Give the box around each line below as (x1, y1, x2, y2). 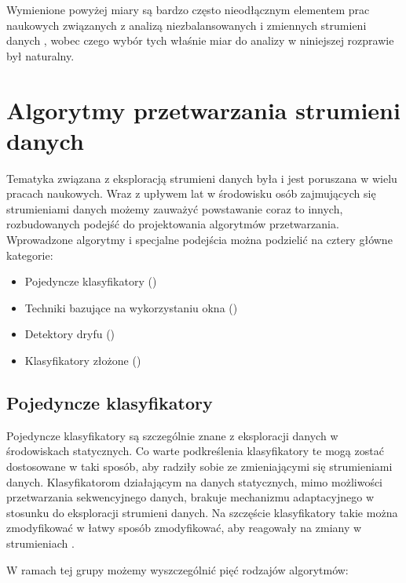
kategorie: (6, 246, 53, 263)
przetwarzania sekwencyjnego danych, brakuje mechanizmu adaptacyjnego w (6, 489, 375, 505)
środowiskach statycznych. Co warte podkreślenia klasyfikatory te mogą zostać (6, 443, 384, 459)
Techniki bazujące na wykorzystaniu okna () (24, 299, 238, 315)
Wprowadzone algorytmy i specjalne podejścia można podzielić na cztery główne (6, 231, 393, 248)
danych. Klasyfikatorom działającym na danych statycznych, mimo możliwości (6, 473, 383, 490)
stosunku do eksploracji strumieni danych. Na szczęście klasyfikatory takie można (6, 504, 398, 520)
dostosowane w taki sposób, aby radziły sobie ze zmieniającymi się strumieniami (6, 458, 393, 475)
